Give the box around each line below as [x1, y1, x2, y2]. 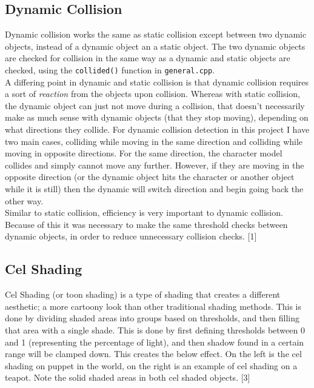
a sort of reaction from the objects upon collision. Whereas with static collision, [5, 87, 300, 100]
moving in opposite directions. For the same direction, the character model [5, 147, 282, 159]
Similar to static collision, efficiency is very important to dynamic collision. [5, 206, 283, 219]
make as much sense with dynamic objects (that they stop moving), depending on [5, 111, 309, 124]
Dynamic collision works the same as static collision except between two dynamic [5, 28, 307, 41]
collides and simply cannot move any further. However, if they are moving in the [5, 158, 304, 171]
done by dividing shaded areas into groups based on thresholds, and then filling [5, 312, 299, 324]
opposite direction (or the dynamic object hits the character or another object [5, 170, 295, 183]
